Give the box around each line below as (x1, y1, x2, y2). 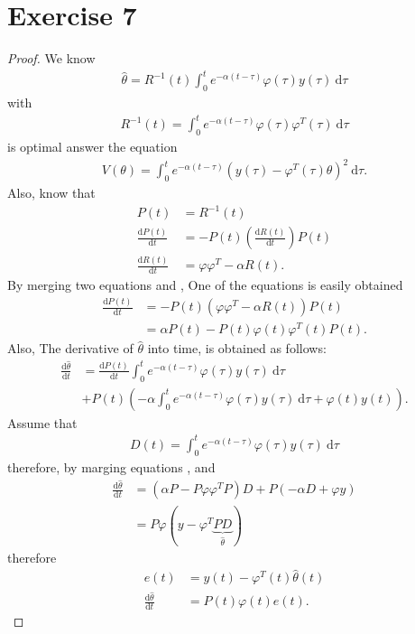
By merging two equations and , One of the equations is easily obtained (7, 275, 403, 294)
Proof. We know (7, 49, 96, 68)
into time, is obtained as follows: (147, 339, 327, 358)
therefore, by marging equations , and (7, 457, 216, 476)
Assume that (7, 413, 78, 432)
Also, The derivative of (7, 339, 134, 358)
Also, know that (7, 182, 96, 201)
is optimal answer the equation (7, 136, 178, 155)
